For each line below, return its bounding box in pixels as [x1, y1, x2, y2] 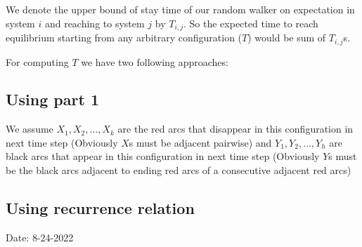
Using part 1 [6, 88, 99, 110]
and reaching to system [44, 15, 145, 30]
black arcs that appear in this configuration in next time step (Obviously [6, 149, 320, 163]
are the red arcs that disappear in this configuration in [117, 121, 354, 136]
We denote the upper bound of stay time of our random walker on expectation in [6, 2, 355, 16]
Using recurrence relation [6, 197, 195, 219]
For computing [6, 54, 69, 69]
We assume [6, 121, 53, 136]
